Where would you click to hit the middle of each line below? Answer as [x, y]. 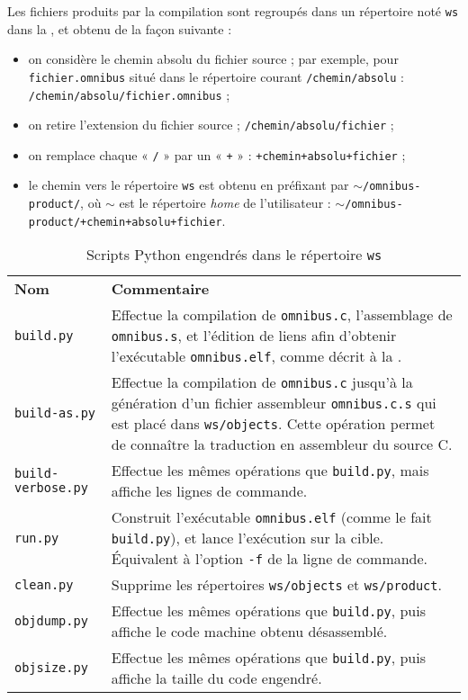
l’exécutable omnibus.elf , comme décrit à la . [256, 356]
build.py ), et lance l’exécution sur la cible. [247, 538]
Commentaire [160, 289]
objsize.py [51, 668]
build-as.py [55, 413]
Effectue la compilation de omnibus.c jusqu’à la [262, 382]
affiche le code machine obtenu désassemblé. [249, 632]
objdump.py [51, 621]
